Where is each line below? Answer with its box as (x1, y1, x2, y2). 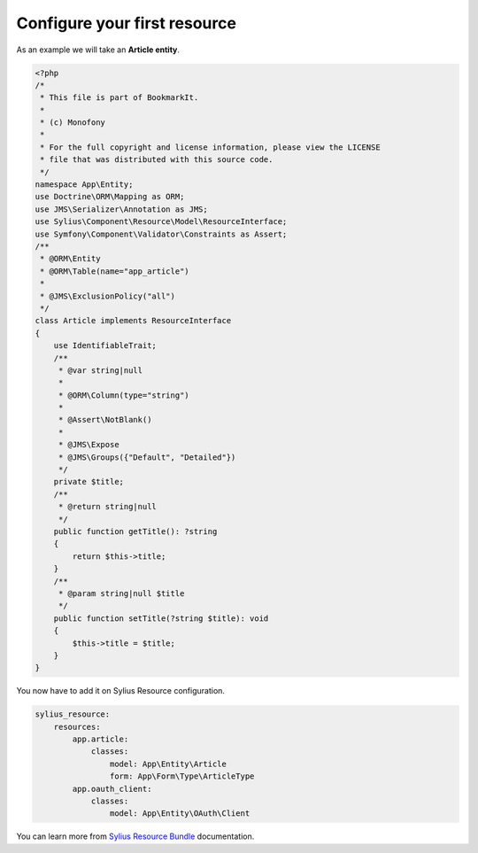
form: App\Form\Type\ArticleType (109, 772, 255, 781)
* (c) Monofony (40, 118, 106, 128)
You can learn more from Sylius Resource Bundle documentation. (16, 831, 255, 841)
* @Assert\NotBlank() (58, 415, 152, 425)
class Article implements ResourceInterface (35, 315, 232, 326)
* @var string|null (58, 365, 143, 376)
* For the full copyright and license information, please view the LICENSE (40, 142, 381, 152)
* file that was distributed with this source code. (40, 155, 274, 165)
